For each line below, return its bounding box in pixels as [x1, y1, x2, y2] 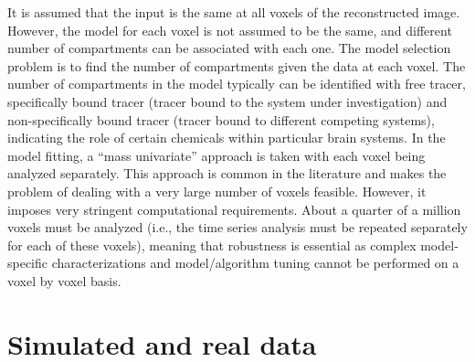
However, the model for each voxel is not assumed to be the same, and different [7, 20, 452, 39]
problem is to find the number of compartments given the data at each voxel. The [7, 56, 466, 75]
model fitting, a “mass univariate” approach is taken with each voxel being [7, 145, 426, 165]
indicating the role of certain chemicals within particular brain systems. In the [7, 128, 446, 147]
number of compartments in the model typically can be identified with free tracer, [7, 74, 466, 93]
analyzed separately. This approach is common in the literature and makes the [7, 164, 447, 183]
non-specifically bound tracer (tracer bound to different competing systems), [7, 110, 435, 129]
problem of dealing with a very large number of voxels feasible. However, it [7, 181, 427, 200]
